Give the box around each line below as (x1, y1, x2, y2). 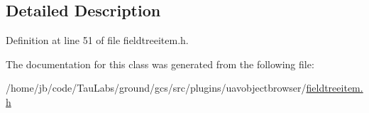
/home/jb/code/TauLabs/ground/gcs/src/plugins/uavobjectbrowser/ (6, 80, 307, 95)
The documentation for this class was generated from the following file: (6, 56, 314, 71)
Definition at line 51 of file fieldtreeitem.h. (6, 33, 189, 48)
